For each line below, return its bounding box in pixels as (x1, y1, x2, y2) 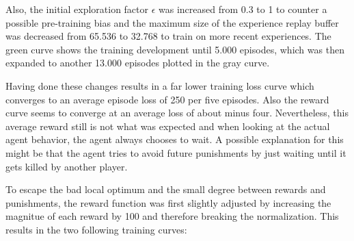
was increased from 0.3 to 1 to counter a (159, 2, 327, 16)
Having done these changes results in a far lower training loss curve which (5, 78, 314, 92)
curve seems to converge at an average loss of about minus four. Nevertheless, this (5, 105, 349, 120)
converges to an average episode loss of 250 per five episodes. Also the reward (5, 92, 329, 106)
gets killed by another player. (5, 159, 128, 173)
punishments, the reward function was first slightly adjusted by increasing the (5, 195, 331, 210)
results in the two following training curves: (5, 222, 187, 236)
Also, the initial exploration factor (5, 2, 149, 16)
